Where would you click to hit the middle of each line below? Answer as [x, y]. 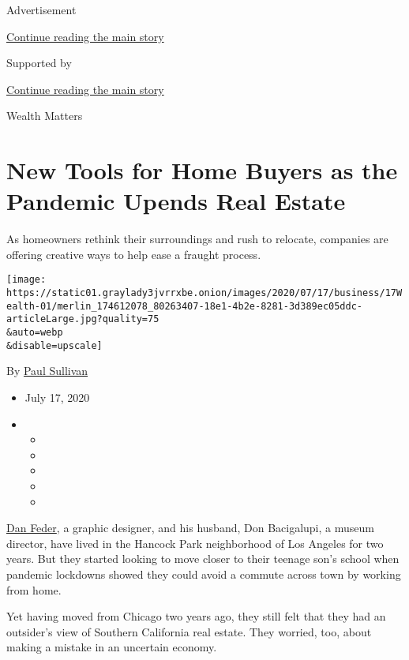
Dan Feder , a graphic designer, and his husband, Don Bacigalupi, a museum [190, 528]
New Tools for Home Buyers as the [202, 170]
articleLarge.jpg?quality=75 [83, 319]
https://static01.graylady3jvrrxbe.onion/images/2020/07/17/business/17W [204, 293]
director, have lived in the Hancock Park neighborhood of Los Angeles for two [195, 543]
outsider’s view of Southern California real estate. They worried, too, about [189, 631]
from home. [34, 589]
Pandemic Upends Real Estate [176, 201]
